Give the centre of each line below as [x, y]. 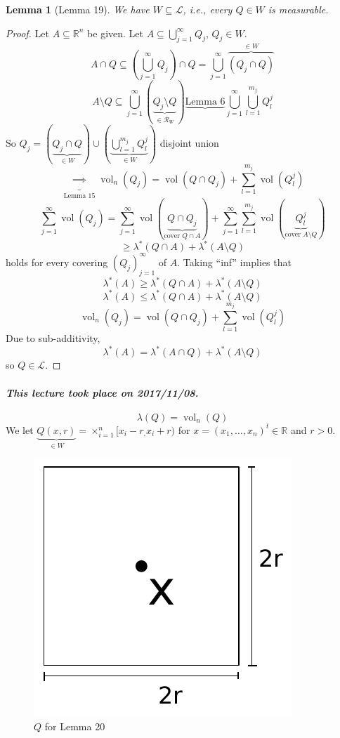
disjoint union [189, 142]
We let [20, 429]
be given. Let [115, 33]
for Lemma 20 [75, 726]
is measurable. [298, 9]
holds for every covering [57, 262]
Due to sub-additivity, [53, 338]
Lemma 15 [79, 196]
